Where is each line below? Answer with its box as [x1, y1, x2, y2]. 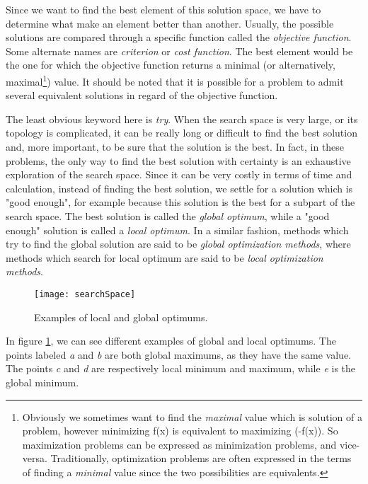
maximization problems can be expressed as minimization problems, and [22, 437, 337, 451]
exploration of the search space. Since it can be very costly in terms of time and [6, 167, 352, 182]
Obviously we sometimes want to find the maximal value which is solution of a [22, 409, 362, 424]
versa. [22, 451, 47, 466]
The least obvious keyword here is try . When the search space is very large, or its [6, 111, 358, 126]
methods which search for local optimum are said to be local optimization [6, 250, 323, 265]
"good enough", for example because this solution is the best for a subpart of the [6, 195, 355, 209]
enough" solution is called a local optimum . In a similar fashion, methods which [6, 222, 349, 237]
